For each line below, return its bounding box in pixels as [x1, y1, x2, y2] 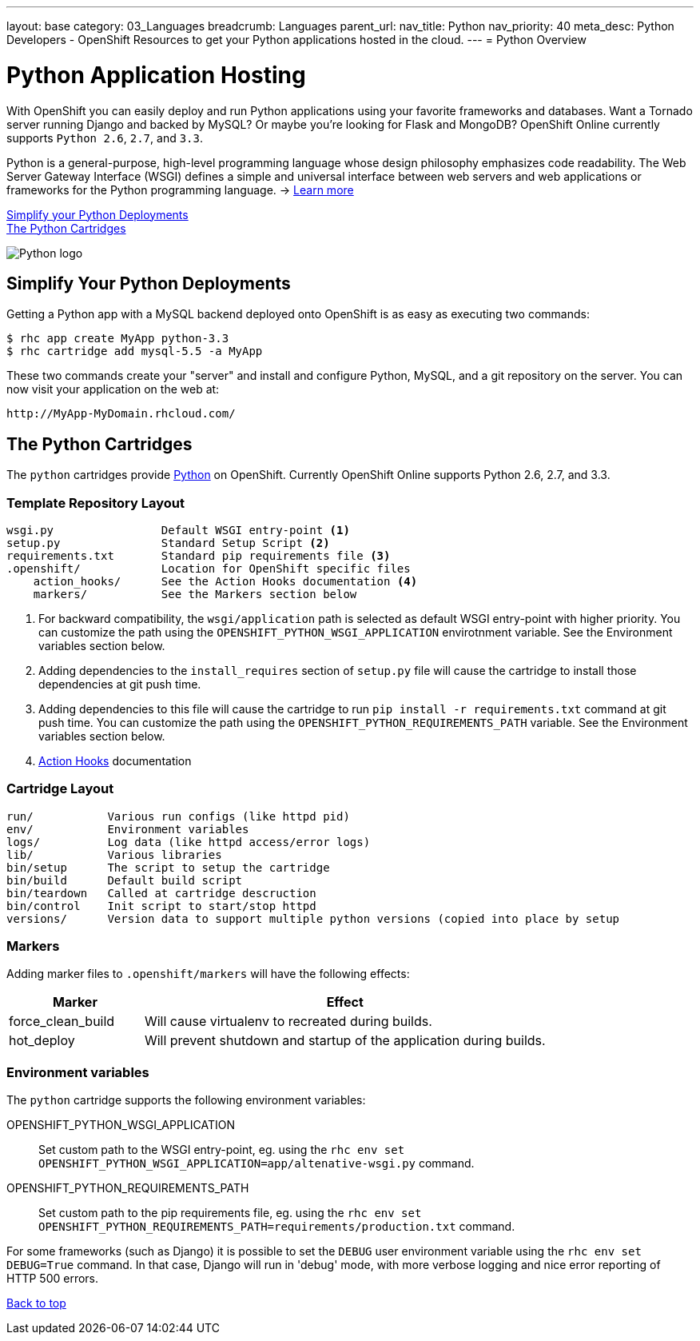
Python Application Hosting [6, 61, 306, 89]
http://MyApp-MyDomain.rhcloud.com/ [6, 407, 236, 421]
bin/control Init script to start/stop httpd [6, 899, 316, 912]
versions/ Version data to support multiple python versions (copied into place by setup [6, 912, 620, 925]
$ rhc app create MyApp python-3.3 [6, 332, 229, 345]
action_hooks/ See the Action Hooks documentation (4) [33, 574, 418, 588]
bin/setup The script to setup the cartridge [6, 860, 330, 874]
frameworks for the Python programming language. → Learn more [6, 182, 354, 197]
